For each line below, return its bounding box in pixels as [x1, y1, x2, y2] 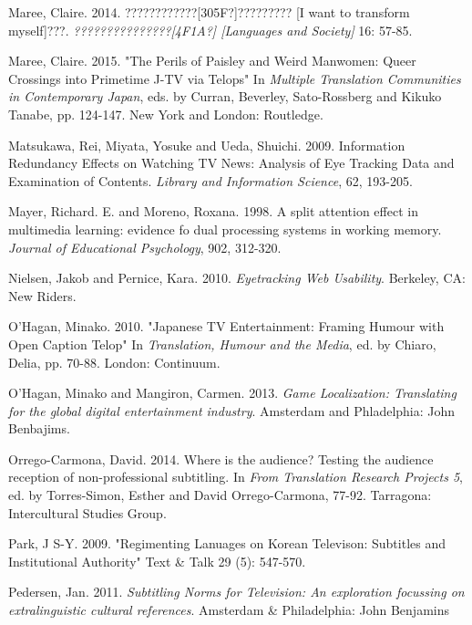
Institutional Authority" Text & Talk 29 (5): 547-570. [8, 551, 306, 570]
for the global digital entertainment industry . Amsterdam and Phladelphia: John [8, 401, 456, 420]
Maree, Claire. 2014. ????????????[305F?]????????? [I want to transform [8, 3, 410, 21]
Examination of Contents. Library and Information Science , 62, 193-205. [8, 171, 413, 190]
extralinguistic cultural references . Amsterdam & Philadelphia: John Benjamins [8, 600, 450, 620]
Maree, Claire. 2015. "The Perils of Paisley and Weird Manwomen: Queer [8, 51, 416, 70]
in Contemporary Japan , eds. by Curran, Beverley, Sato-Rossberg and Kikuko [8, 87, 442, 106]
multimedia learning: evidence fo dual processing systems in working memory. [8, 219, 442, 238]
